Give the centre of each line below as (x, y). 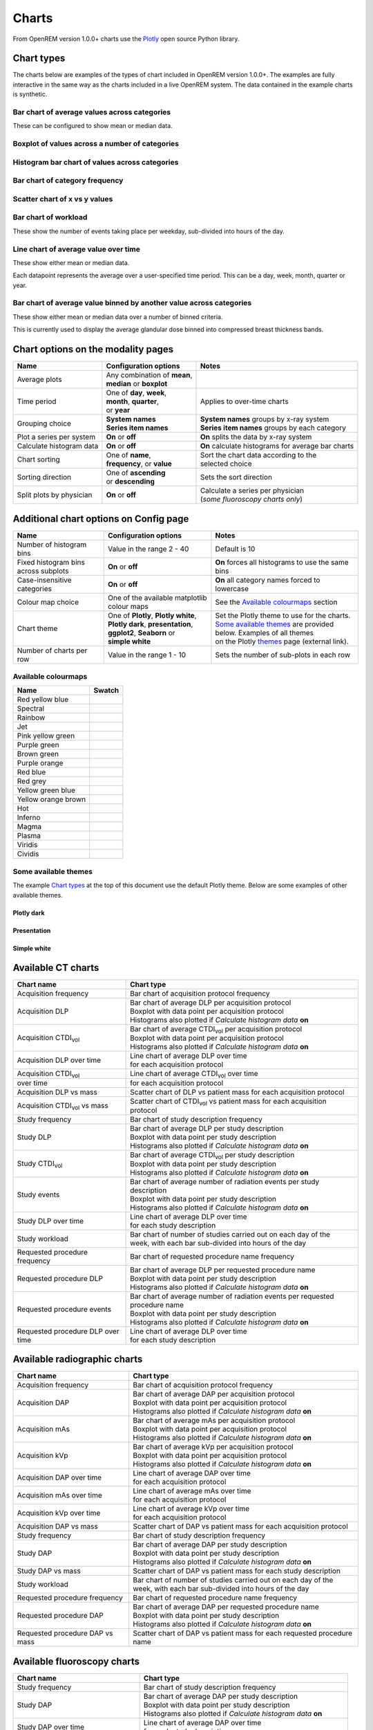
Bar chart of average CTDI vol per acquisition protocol (216, 1030)
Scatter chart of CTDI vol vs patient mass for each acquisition (229, 1102)
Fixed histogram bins (51, 562)
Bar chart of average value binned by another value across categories (132, 303)
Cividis (28, 854)
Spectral (31, 709)
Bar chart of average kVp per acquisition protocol (213, 1447)
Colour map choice (48, 602)
